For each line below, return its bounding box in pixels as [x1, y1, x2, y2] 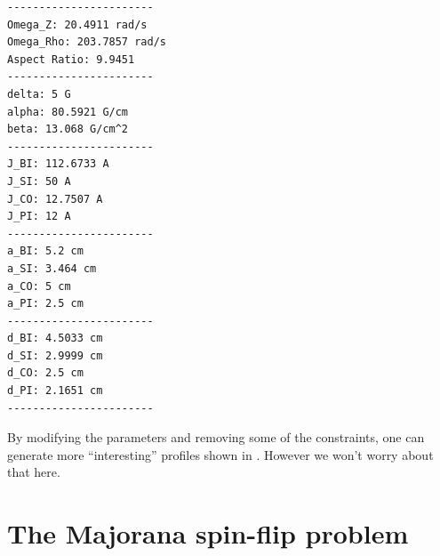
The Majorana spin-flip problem [7, 515, 409, 552]
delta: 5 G [7, 87, 71, 101]
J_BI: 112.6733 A [7, 157, 109, 171]
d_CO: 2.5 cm [7, 367, 84, 380]
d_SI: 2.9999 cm [7, 349, 103, 362]
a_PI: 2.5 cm [7, 297, 84, 310]
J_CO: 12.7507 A [7, 192, 103, 205]
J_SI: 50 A [7, 174, 71, 188]
